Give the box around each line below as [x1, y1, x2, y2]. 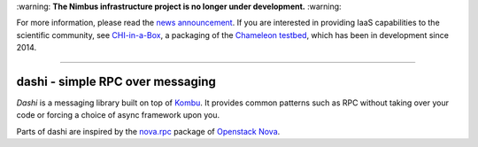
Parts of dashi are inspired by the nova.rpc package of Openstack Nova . [16, 126, 281, 136]
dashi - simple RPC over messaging [16, 73, 217, 89]
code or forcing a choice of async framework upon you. [16, 110, 220, 120]
